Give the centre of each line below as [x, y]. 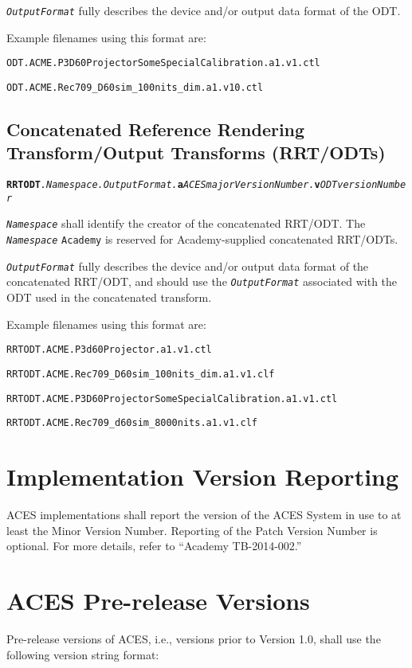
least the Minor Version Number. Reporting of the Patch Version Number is [192, 530]
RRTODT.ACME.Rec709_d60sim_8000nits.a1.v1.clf [132, 423]
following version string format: [83, 654]
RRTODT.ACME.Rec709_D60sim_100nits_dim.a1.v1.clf [141, 374]
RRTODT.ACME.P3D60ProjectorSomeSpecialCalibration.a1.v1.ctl [172, 398]
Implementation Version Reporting [203, 477]
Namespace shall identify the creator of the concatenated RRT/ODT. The [186, 223]
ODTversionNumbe [363, 185]
